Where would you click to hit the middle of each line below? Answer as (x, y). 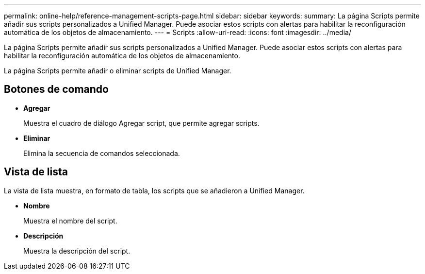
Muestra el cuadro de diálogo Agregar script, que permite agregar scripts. (141, 123)
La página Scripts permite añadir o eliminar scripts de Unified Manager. (118, 71)
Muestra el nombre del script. (70, 221)
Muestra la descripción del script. (77, 251)
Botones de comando (56, 89)
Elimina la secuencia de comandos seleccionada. (102, 153)
